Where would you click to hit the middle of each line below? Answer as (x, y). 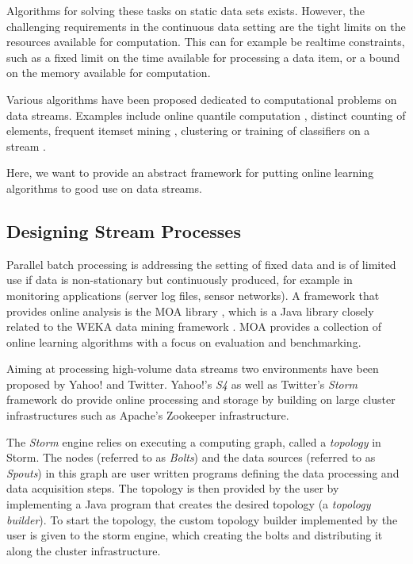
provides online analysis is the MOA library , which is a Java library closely (190, 311)
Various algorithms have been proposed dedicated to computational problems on (202, 99)
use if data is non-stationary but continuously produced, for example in (180, 280)
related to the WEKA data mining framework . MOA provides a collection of (194, 326)
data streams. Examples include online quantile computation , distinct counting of (206, 115)
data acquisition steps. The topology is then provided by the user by (173, 488)
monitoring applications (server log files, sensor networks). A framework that (193, 295)
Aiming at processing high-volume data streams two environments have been (193, 368)
